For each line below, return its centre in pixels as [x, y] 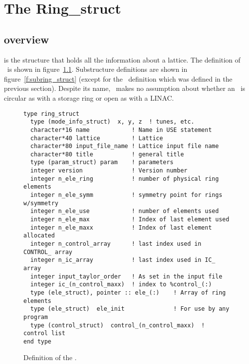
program [36, 317]
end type [38, 341]
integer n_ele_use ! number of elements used [124, 211]
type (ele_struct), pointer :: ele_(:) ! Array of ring [128, 292]
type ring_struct [51, 114]
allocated [39, 236]
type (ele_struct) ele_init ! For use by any [130, 309]
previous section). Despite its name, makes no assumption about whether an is [125, 88]
